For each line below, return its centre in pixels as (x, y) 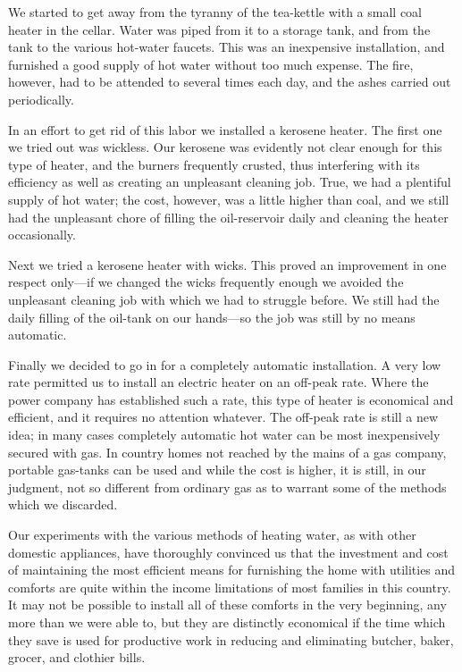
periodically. (41, 99)
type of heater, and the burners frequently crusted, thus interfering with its (214, 164)
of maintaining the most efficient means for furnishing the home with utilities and (232, 570)
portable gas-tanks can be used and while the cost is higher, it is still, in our (217, 470)
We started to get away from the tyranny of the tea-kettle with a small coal (215, 12)
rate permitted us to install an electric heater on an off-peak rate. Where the (218, 382)
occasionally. (42, 235)
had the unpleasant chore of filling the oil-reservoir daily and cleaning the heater (228, 217)
